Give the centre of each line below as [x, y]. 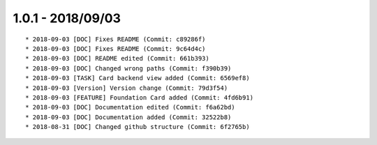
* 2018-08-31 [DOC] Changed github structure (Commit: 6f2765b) [138, 127]
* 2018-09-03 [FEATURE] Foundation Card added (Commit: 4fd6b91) [140, 97]
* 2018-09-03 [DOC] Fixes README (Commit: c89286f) [116, 39]
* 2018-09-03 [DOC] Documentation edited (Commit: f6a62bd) [130, 107]
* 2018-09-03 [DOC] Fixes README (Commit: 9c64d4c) [116, 48]
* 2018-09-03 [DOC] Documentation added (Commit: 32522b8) [128, 117]
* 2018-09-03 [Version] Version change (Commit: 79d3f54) [127, 88]
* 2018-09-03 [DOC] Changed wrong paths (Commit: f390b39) [128, 68]
